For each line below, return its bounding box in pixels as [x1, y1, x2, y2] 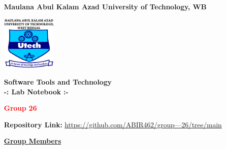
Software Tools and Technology [4, 76, 112, 87]
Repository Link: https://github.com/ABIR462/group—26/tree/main [4, 119, 222, 129]
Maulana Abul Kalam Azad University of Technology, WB [4, 1, 207, 11]
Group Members [4, 136, 61, 146]
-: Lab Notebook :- [4, 86, 68, 96]
